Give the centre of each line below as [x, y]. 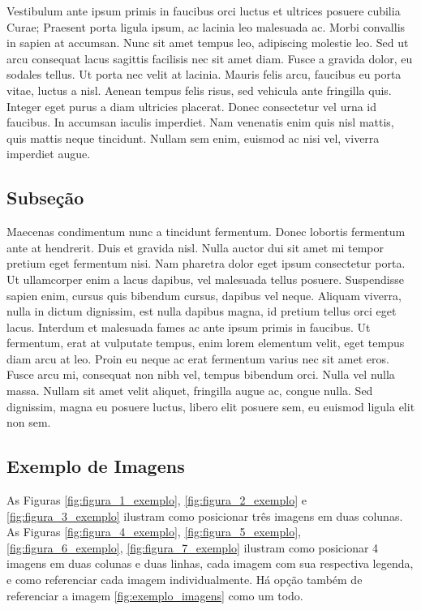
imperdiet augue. [49, 154]
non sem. [29, 422]
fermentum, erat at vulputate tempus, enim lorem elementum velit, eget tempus [206, 343]
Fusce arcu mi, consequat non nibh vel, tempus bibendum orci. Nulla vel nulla [201, 374]
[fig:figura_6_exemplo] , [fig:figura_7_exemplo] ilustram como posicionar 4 [193, 547]
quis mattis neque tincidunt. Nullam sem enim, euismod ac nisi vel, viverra [193, 137]
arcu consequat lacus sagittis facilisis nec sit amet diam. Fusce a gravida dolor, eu [210, 58]
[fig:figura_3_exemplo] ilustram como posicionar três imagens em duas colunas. [205, 515]
